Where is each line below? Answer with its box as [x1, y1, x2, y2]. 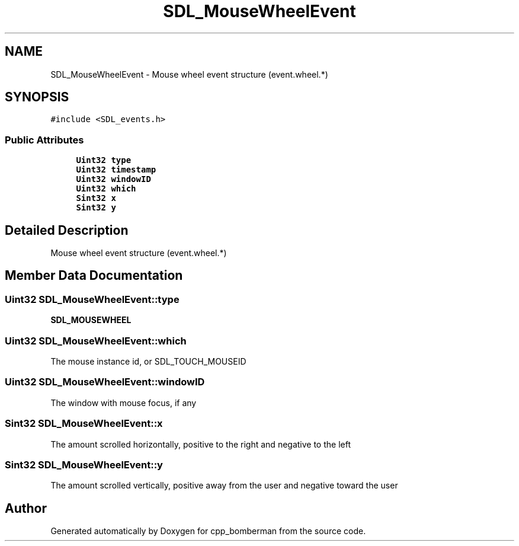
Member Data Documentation [5, 268, 183, 283]
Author [5, 500, 47, 516]
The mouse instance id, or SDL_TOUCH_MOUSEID [50, 356, 246, 366]
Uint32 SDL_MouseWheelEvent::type [5, 293, 180, 305]
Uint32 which [76, 184, 136, 194]
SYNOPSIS [5, 90, 69, 105]
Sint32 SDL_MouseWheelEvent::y [5, 458, 163, 471]
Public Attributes [5, 133, 84, 146]
